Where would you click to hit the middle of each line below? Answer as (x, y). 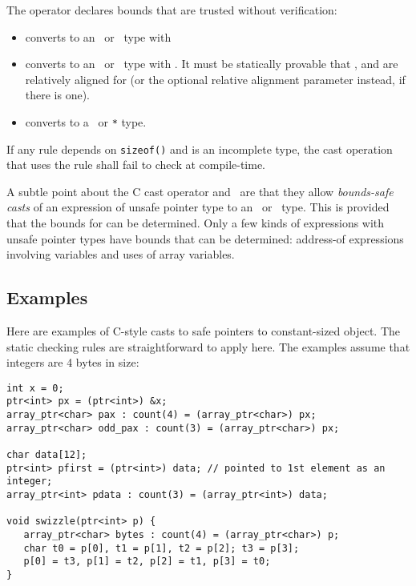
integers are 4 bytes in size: (73, 362)
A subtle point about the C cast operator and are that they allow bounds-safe (200, 191)
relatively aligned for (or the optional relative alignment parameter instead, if (215, 79)
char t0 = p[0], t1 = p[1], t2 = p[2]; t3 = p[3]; (162, 548)
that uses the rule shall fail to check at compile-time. (136, 165)
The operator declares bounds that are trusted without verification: (172, 10)
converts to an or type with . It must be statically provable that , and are (212, 64)
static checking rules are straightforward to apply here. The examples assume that (208, 346)
